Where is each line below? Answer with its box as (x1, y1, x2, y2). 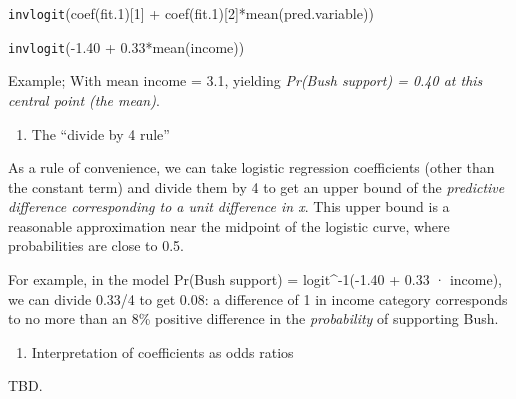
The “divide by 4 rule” (31, 123, 170, 144)
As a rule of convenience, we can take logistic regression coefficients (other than (8, 157, 495, 178)
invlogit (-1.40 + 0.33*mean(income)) (8, 36, 245, 57)
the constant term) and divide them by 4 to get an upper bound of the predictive (8, 176, 505, 197)
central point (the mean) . (8, 89, 160, 110)
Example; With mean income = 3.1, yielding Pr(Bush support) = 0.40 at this (8, 70, 483, 91)
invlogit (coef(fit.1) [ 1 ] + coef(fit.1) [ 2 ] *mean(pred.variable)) (8, 3, 374, 23)
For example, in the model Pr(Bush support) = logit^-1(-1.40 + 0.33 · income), (8, 269, 502, 290)
